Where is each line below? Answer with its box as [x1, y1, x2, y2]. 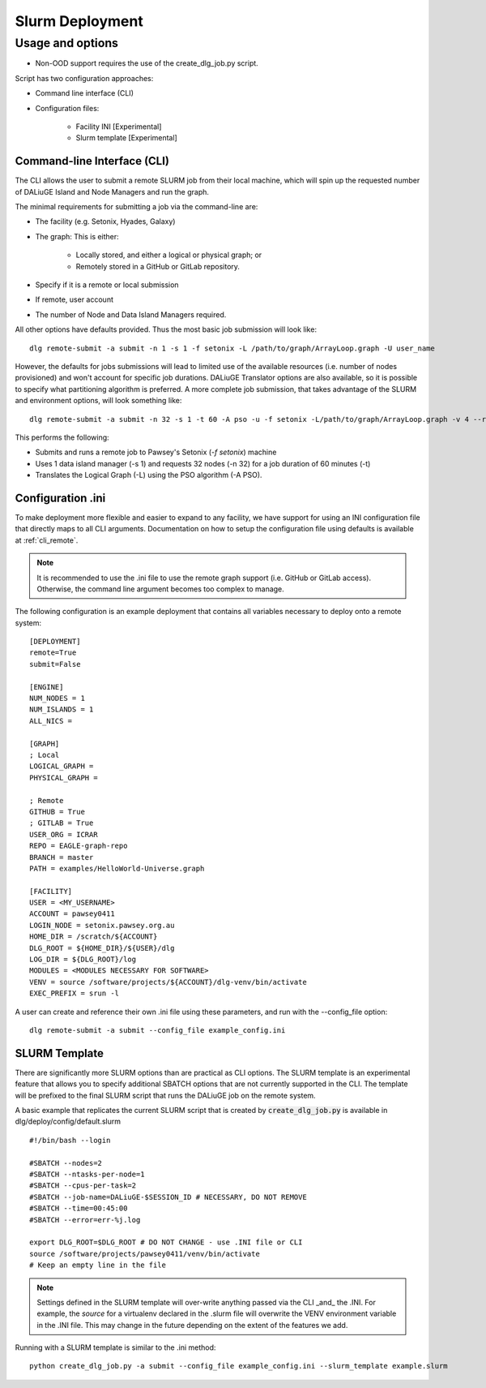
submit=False [29, 660, 81, 668]
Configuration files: [35, 103, 100, 113]
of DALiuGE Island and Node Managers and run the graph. [15, 187, 210, 196]
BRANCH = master [29, 853, 94, 862]
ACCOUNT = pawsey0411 [29, 909, 115, 918]
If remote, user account [35, 294, 113, 304]
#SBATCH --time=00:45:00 [29, 1204, 128, 1213]
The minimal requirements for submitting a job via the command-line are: [15, 202, 258, 212]
